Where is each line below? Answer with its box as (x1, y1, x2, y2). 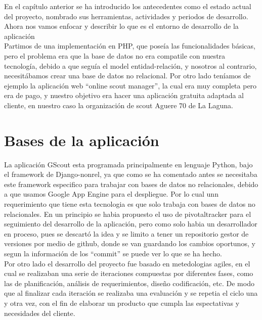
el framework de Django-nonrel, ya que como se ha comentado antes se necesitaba (4, 169, 257, 179)
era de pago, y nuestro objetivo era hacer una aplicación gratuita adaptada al (4, 90, 244, 101)
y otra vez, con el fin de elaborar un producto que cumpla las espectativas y (4, 297, 240, 308)
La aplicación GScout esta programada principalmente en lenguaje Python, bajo (4, 159, 253, 169)
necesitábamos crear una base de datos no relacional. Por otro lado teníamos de (4, 70, 251, 81)
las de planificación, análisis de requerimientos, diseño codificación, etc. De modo (4, 278, 254, 288)
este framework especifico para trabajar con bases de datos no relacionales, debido (4, 178, 258, 189)
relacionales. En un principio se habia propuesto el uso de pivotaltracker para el (4, 208, 251, 219)
